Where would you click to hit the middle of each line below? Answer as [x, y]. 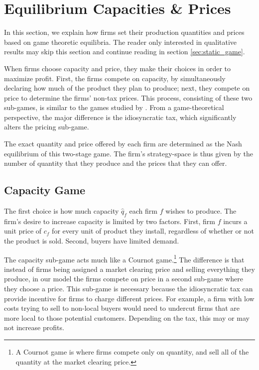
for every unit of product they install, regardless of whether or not [153, 231]
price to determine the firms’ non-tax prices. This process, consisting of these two [128, 97]
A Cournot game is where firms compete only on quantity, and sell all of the [132, 352]
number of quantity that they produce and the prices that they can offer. [116, 163]
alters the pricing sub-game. [47, 127]
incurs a [235, 221]
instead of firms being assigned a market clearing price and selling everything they [129, 269]
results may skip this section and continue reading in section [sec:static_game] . [125, 52]
